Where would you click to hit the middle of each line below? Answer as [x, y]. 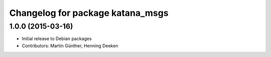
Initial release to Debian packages [57, 39]
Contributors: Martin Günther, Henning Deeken [70, 46]
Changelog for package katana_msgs [89, 13]
